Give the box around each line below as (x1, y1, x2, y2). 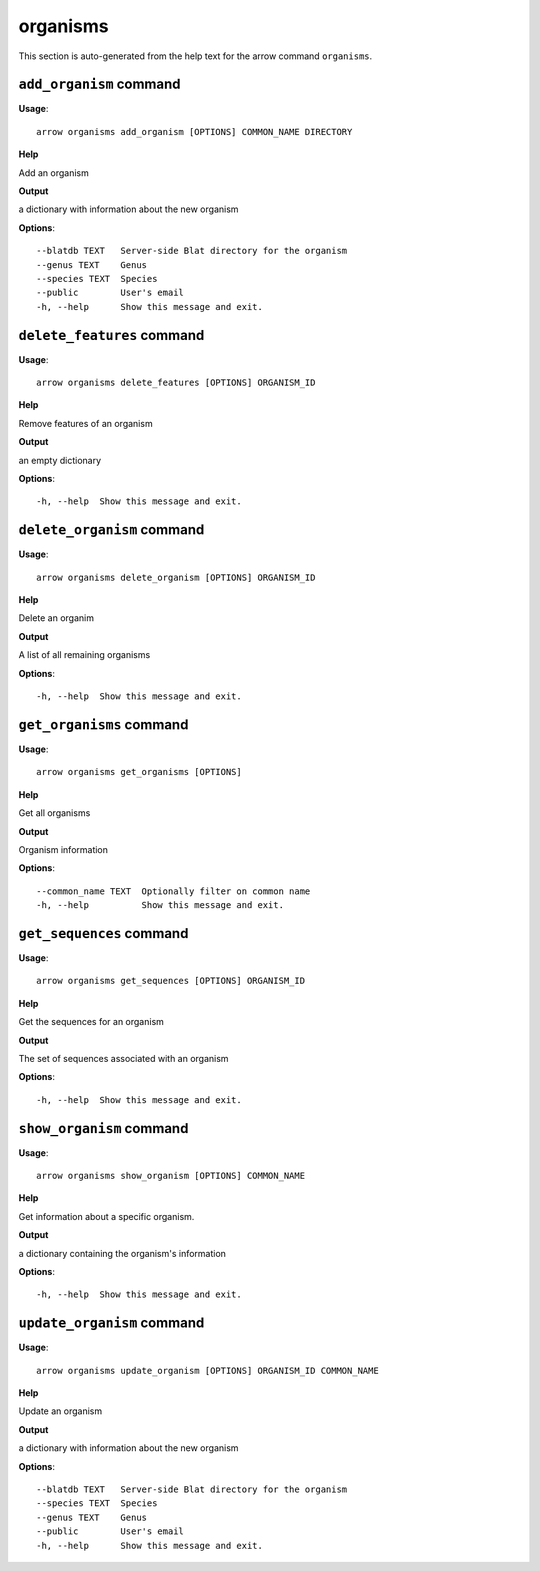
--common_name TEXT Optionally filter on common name (36, 885, 311, 897)
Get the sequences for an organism (18, 1016, 165, 1028)
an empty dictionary (18, 454, 102, 466)
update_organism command (18, 1315, 205, 1332)
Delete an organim (18, 612, 95, 624)
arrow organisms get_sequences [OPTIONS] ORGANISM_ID (36, 975, 305, 987)
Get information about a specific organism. (18, 1210, 195, 1222)
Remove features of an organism (18, 417, 154, 429)
